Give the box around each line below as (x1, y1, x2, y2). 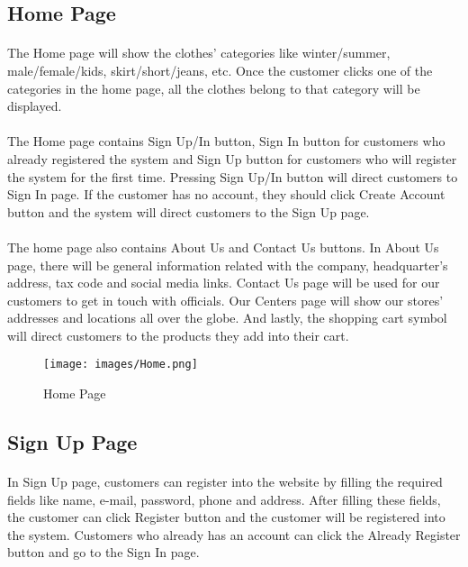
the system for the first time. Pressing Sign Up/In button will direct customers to (7, 167, 458, 186)
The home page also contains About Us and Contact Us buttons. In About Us (7, 237, 439, 256)
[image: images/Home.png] (43, 358, 198, 371)
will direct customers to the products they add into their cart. (7, 325, 349, 344)
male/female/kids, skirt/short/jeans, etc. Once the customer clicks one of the (7, 60, 433, 79)
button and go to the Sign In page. (7, 543, 200, 562)
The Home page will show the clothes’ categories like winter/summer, (7, 43, 391, 62)
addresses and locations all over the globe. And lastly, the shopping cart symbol (7, 308, 447, 327)
